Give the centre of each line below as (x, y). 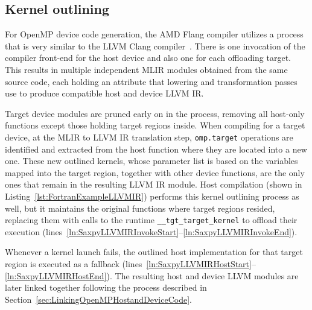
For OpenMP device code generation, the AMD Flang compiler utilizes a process (154, 34)
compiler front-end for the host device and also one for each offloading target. (148, 58)
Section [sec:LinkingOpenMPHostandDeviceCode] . (98, 299)
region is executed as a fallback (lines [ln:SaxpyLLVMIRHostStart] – (130, 264)
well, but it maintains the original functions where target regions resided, (140, 208)
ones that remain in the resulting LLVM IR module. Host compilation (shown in (154, 184)
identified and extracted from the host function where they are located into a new (156, 149)
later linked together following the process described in (106, 287)
